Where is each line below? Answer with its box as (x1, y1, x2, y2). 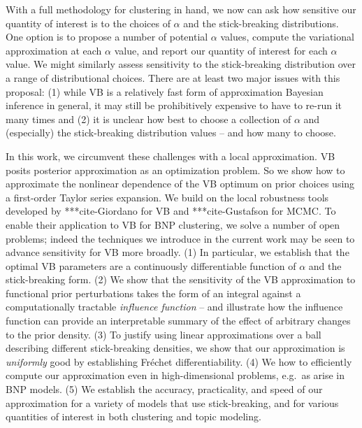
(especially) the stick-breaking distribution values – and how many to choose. (6, 125, 336, 140)
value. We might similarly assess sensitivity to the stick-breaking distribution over (6, 57, 356, 71)
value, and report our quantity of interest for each (114, 43, 328, 57)
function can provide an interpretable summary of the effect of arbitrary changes (6, 313, 351, 328)
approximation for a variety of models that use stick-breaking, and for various (6, 395, 339, 410)
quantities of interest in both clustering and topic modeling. (6, 409, 261, 424)
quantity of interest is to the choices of (6, 15, 171, 30)
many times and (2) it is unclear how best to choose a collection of (6, 111, 291, 126)
